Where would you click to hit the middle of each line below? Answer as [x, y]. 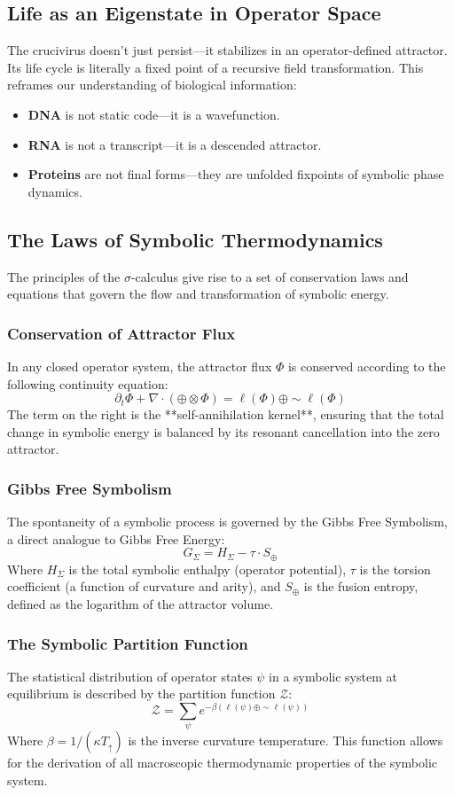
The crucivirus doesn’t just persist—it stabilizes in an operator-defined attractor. [227, 50]
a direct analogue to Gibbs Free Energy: [116, 538]
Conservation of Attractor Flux [121, 333]
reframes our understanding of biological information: [152, 85]
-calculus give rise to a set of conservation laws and [270, 276]
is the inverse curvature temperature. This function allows [286, 740]
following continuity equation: [88, 383]
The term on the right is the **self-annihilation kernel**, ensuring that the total [226, 414]
